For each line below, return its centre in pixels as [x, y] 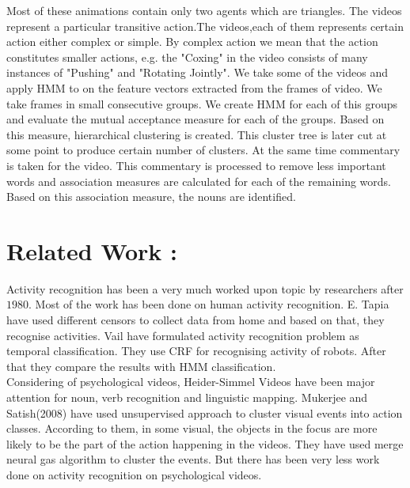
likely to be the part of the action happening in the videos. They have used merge [205, 443]
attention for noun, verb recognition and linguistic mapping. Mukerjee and [187, 397]
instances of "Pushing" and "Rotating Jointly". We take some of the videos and [197, 72]
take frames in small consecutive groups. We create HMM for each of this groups [202, 103]
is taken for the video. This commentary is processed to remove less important [196, 165]
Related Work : [92, 250]
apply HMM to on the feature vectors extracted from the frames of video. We [194, 87]
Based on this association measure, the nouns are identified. [151, 197]
